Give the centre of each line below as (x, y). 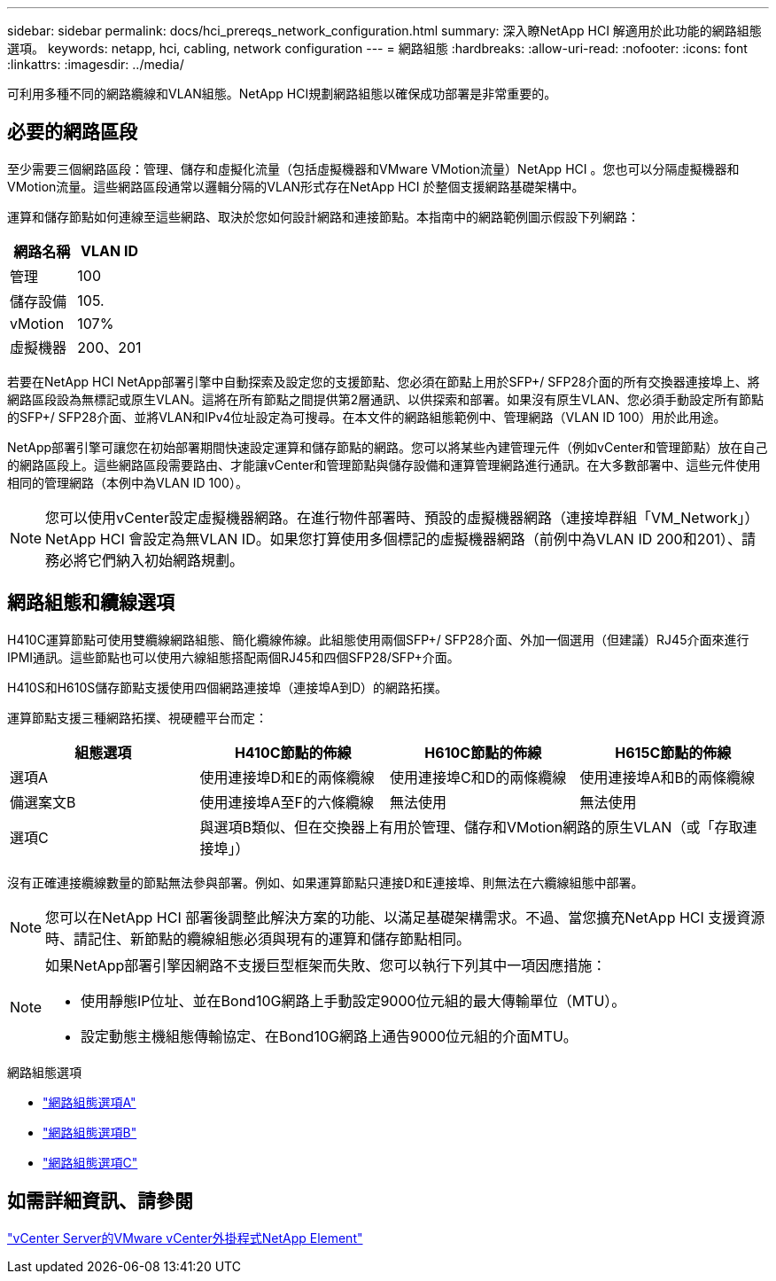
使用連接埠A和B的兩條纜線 (667, 777)
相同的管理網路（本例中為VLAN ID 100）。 (128, 482)
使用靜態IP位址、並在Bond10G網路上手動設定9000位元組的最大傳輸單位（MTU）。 (353, 1000)
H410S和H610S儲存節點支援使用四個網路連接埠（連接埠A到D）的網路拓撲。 (228, 687)
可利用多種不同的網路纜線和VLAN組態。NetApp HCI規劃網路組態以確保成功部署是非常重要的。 (282, 94)
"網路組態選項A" (89, 1102)
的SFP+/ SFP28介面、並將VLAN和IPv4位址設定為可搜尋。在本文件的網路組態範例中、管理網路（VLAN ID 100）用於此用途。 (367, 417)
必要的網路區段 (72, 132)
